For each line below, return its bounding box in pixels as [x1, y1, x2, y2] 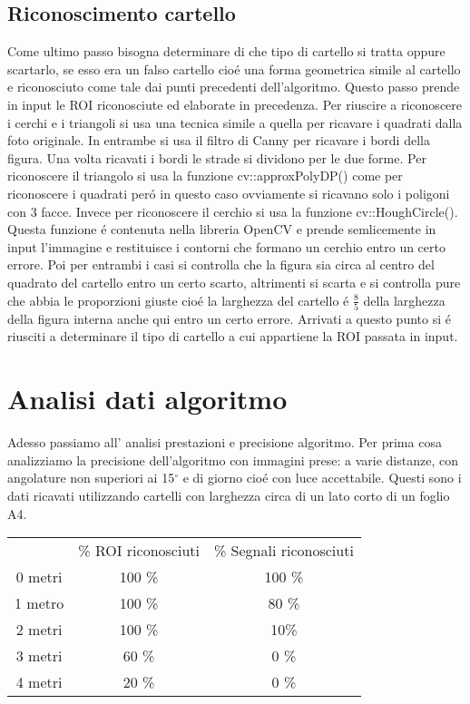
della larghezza [363, 290, 446, 309]
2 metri [15, 619, 63, 640]
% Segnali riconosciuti [213, 540, 354, 562]
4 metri [15, 671, 63, 693]
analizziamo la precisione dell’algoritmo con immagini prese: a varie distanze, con [7, 450, 458, 469]
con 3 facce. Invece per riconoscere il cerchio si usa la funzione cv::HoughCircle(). [7, 201, 458, 220]
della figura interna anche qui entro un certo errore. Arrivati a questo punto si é [7, 308, 451, 328]
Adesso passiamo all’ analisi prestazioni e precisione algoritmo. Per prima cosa [7, 433, 442, 452]
